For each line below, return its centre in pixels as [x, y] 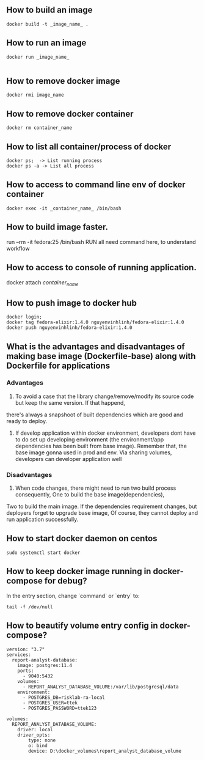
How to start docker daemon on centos [82, 538]
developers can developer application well [68, 459]
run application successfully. [42, 520]
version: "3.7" [26, 649]
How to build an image [49, 10]
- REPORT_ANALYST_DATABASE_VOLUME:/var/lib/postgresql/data [100, 687]
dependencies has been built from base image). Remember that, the [101, 446]
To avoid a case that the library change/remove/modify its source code [104, 396]
